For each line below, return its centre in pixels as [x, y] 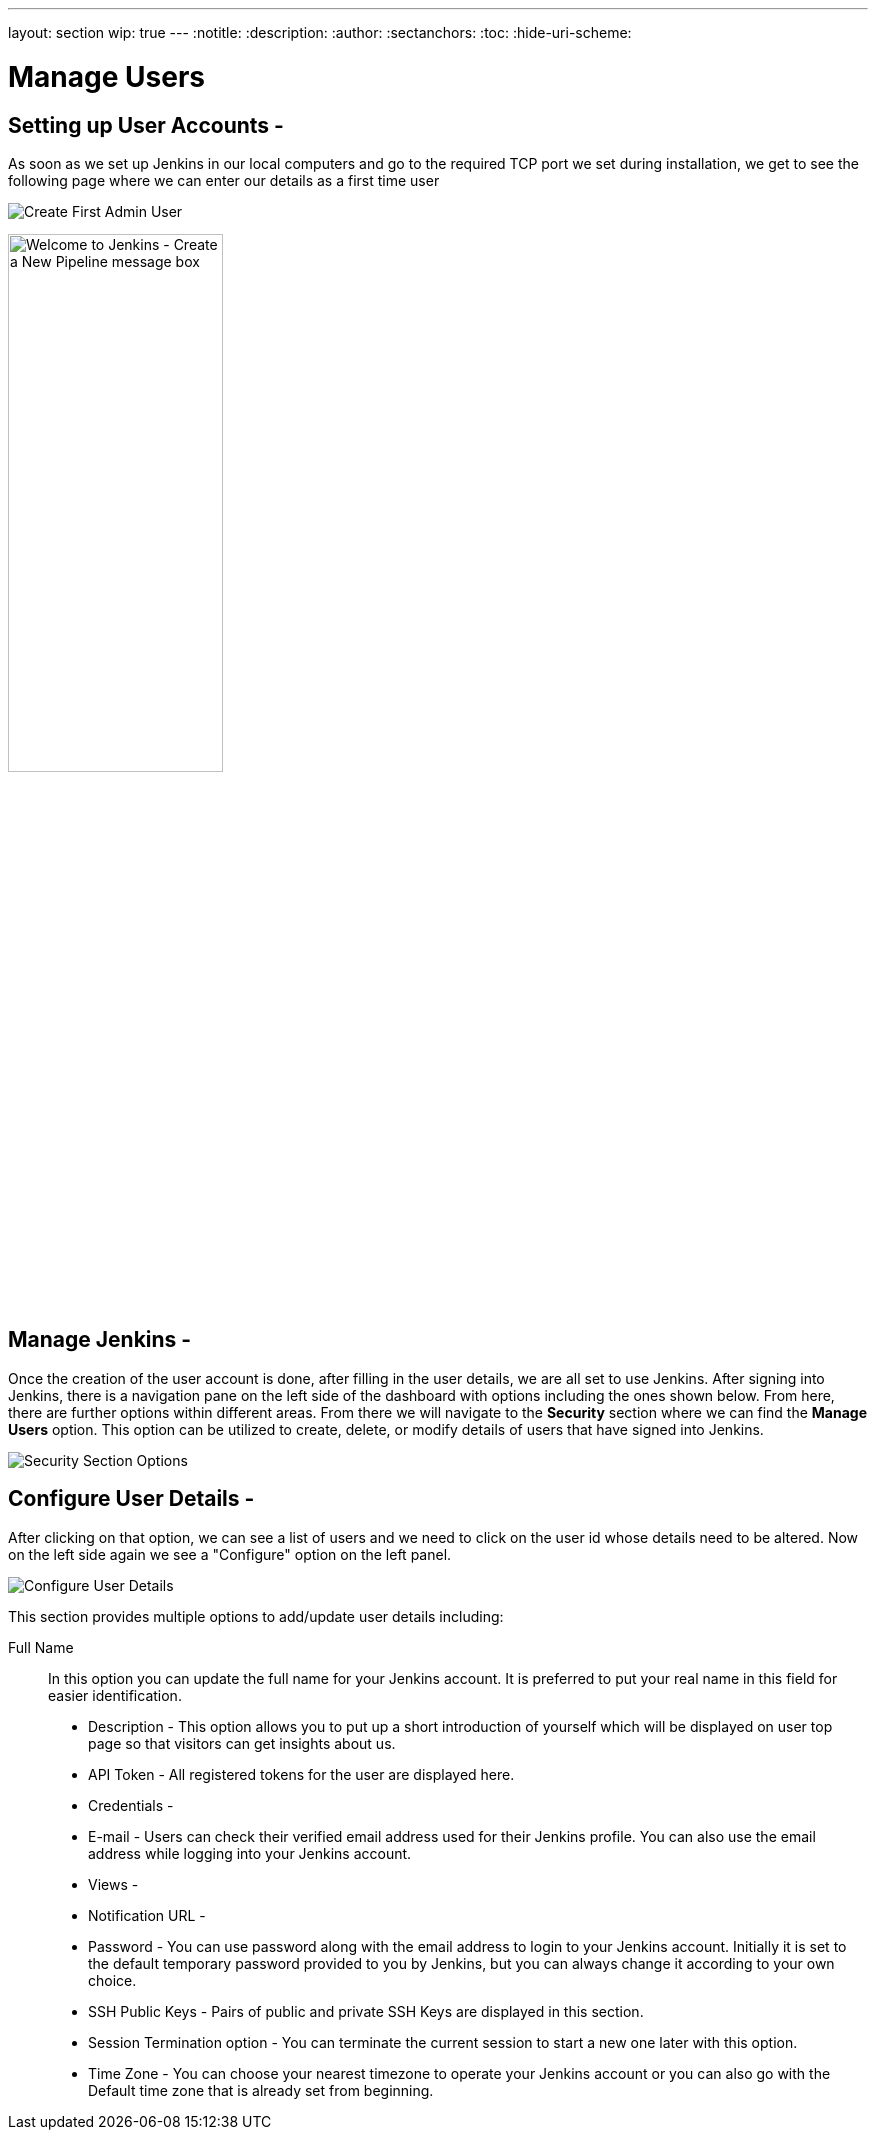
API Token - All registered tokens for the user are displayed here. [301, 1774]
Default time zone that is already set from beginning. [261, 2090]
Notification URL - [147, 1915]
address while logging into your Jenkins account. [250, 1853]
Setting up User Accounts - [146, 125]
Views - [113, 1884]
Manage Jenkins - [100, 1340]
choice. [112, 1980]
